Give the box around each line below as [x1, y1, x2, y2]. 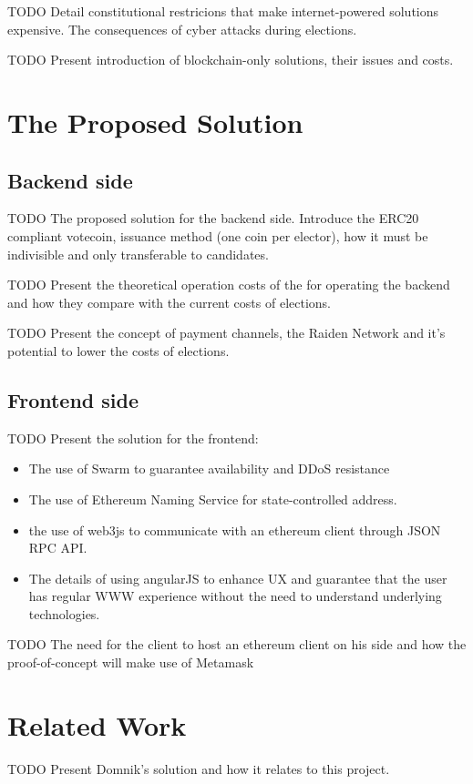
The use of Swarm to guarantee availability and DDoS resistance [28, 459, 390, 478]
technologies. [28, 604, 100, 623]
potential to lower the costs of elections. [7, 341, 230, 360]
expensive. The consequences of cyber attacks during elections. [7, 19, 357, 38]
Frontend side [7, 385, 139, 413]
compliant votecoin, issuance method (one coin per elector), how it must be [7, 226, 428, 245]
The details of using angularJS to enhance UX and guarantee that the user [28, 568, 447, 587]
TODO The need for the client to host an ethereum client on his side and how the [7, 635, 467, 654]
